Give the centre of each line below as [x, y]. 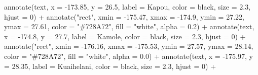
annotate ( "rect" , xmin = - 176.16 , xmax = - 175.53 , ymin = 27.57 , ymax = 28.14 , [129, 46]
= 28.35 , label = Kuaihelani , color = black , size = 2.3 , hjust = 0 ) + [110, 66]
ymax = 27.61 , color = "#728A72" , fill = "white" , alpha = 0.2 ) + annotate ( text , [129, 26]
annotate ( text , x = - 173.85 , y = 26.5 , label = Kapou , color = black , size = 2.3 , [127, 7]
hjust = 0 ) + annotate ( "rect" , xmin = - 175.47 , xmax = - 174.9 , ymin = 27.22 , [124, 16]
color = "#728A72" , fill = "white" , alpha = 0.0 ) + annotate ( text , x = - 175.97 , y [128, 56]
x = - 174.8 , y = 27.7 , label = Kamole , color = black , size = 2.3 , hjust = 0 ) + [125, 36]
